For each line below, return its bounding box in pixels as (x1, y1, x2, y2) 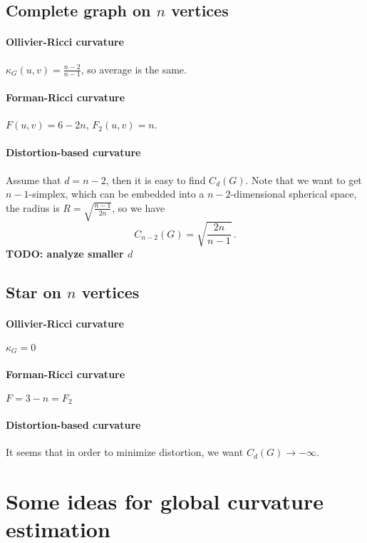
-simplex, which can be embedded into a (29, 186, 205, 201)
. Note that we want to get (245, 172, 362, 187)
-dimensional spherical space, (230, 186, 357, 201)
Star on (6, 280, 62, 303)
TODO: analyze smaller (6, 245, 124, 260)
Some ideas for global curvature (6, 487, 324, 516)
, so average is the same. (81, 61, 187, 76)
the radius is (6, 200, 60, 215)
